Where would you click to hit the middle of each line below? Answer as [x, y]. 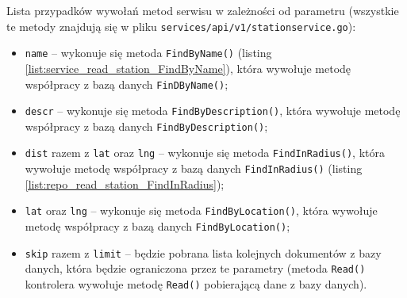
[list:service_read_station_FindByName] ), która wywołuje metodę [188, 68]
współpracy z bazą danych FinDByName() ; [127, 84]
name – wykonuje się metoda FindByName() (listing [148, 53]
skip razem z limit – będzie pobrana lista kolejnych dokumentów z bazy [203, 252]
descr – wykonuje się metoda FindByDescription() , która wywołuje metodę [213, 111]
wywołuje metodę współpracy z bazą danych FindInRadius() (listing [194, 168]
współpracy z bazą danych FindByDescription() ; [146, 126]
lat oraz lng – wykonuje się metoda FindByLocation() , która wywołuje [201, 210]
